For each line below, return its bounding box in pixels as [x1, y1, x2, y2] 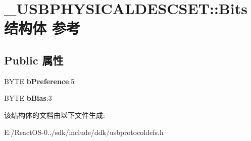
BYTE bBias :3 [4, 93, 52, 103]
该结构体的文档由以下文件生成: [4, 109, 105, 120]
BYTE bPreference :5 [4, 76, 75, 86]
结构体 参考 [4, 18, 80, 38]
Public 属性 [4, 52, 64, 67]
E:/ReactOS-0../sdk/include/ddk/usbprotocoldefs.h [4, 126, 164, 137]
